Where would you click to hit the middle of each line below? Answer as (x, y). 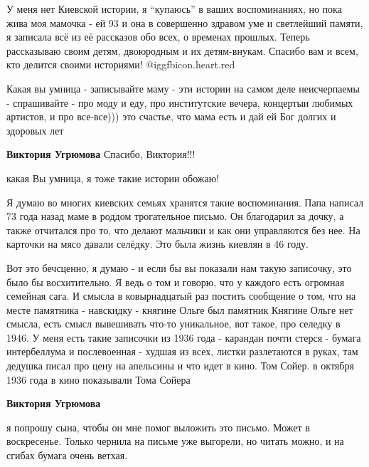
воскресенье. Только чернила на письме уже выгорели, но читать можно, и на (175, 441)
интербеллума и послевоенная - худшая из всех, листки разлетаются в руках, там (182, 351)
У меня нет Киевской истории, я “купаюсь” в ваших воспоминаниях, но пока (174, 9)
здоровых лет (35, 130)
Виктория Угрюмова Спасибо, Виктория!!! (101, 154)
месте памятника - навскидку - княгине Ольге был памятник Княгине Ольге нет (180, 309)
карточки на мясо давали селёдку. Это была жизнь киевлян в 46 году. (157, 244)
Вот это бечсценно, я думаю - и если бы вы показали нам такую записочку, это (179, 267)
